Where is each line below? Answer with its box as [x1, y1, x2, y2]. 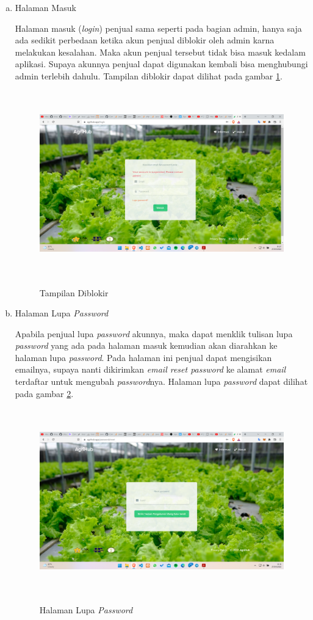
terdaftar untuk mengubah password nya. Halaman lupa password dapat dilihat [15, 375, 308, 388]
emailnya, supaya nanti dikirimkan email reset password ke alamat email [15, 363, 286, 376]
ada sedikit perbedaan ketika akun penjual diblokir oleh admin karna [15, 34, 275, 46]
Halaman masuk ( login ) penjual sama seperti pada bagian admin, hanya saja [15, 21, 302, 34]
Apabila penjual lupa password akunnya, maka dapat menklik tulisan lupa [15, 327, 293, 340]
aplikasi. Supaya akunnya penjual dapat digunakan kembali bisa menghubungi [15, 57, 308, 70]
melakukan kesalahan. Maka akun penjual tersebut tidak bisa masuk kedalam [15, 45, 306, 58]
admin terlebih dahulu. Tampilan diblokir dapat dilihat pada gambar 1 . [15, 69, 282, 82]
